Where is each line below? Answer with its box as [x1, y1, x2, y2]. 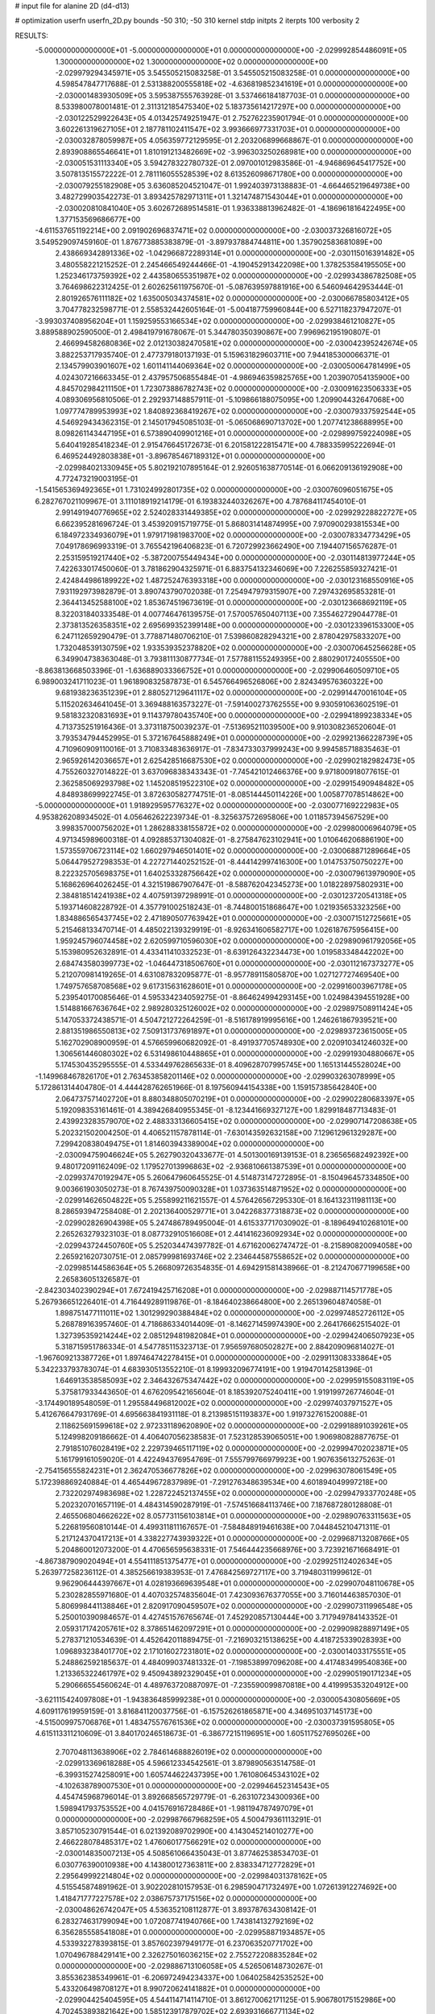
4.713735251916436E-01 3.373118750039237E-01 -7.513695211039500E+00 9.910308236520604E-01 [55, 722, 396, 731]
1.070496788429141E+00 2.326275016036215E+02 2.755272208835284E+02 [55, 1950, 317, 1959]
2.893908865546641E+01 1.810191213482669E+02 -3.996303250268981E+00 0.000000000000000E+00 [55, 147, 412, 156]
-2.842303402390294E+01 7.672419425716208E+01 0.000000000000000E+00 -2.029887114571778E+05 [35, 1286, 393, 1295]
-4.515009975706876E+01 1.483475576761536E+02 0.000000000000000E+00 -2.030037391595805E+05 [35, 1717, 395, 1727]
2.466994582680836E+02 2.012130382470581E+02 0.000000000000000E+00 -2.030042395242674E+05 [55, 338, 418, 348]
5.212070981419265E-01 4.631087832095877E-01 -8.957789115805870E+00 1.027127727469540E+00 [55, 970, 400, 980]
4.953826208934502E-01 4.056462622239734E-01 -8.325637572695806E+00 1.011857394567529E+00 [35, 812, 389, 822]
